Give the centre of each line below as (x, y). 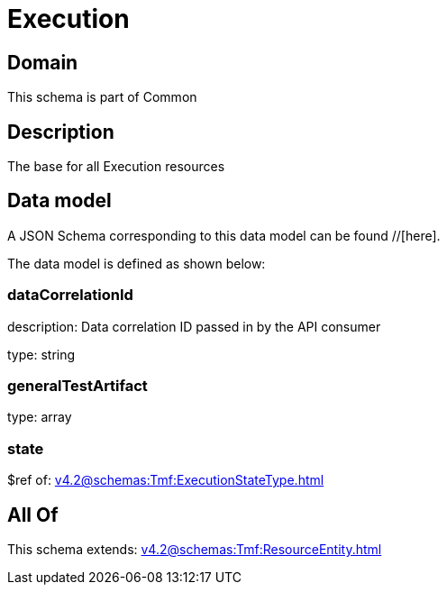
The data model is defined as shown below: (137, 263)
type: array (40, 417)
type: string (41, 354)
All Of (33, 515)
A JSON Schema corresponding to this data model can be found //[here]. (224, 235)
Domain (43, 62)
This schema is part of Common (102, 97)
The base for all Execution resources (116, 167)
